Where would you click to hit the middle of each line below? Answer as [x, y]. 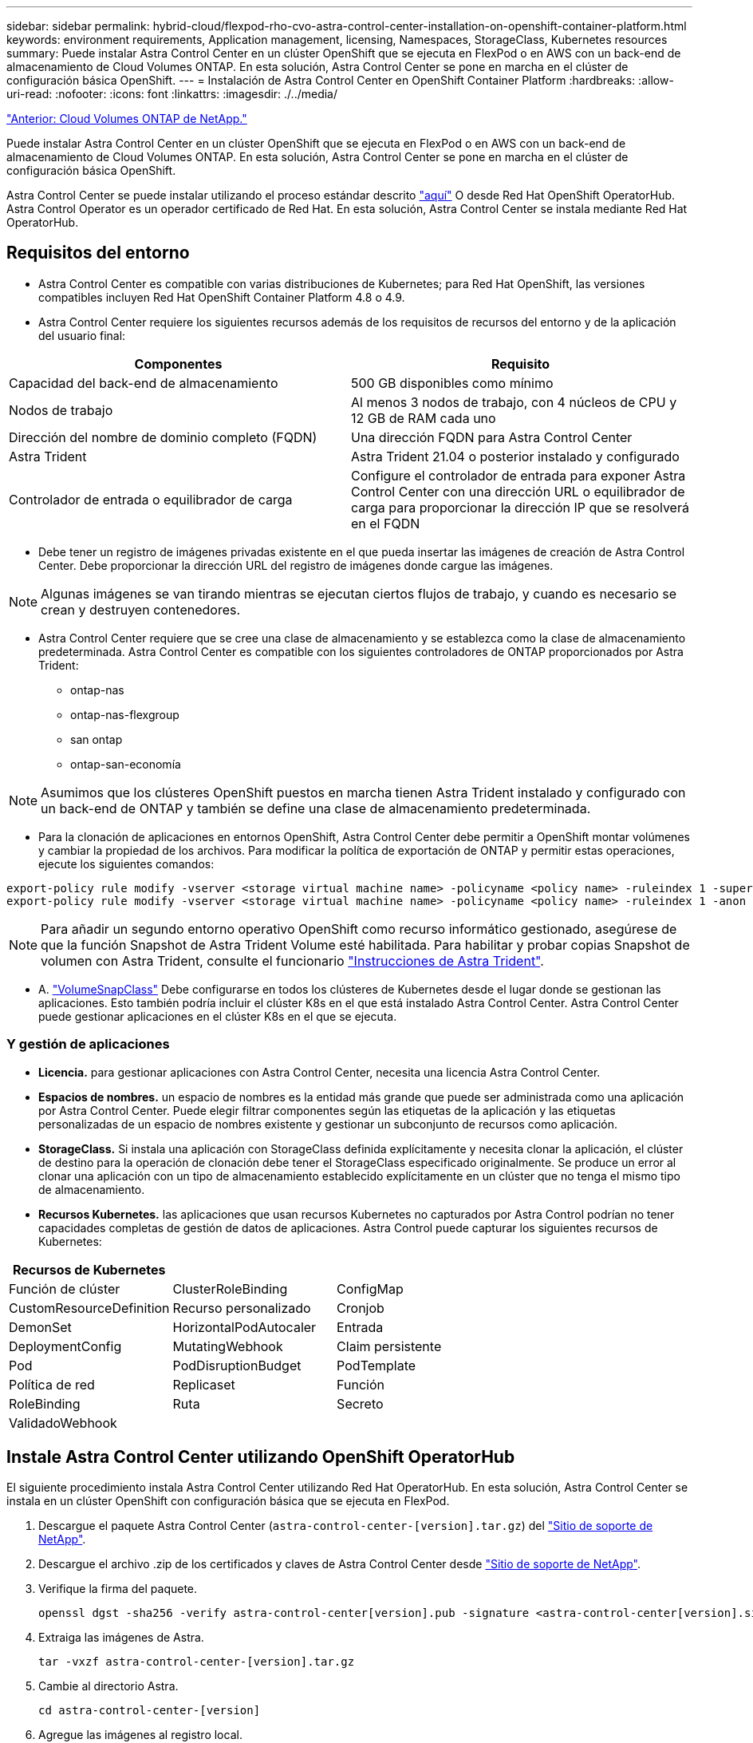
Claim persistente [389, 1346]
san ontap [97, 739]
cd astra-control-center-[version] [150, 1711]
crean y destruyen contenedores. [141, 609]
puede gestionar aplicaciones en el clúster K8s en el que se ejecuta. [218, 1016]
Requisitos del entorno [98, 253]
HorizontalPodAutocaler [244, 1327]
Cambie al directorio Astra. [108, 1686]
